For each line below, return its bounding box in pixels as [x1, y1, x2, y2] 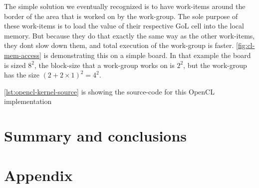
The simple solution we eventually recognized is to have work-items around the [4, 1, 246, 11]
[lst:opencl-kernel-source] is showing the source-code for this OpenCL [4, 86, 215, 96]
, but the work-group [183, 59, 247, 70]
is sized [4, 59, 26, 70]
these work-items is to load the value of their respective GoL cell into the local [4, 20, 244, 31]
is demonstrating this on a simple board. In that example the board [43, 49, 251, 60]
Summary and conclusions [4, 125, 187, 146]
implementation [4, 96, 52, 106]
